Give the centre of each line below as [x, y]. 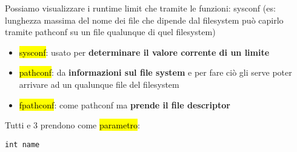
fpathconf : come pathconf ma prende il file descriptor [125, 104]
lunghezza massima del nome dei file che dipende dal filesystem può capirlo [144, 20]
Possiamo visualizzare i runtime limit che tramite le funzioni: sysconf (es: [140, 8]
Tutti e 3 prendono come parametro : [72, 125]
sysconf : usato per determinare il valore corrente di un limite [144, 52]
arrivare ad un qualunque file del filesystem [99, 84]
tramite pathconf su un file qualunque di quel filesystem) [110, 32]
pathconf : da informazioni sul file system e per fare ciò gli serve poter [155, 72]
